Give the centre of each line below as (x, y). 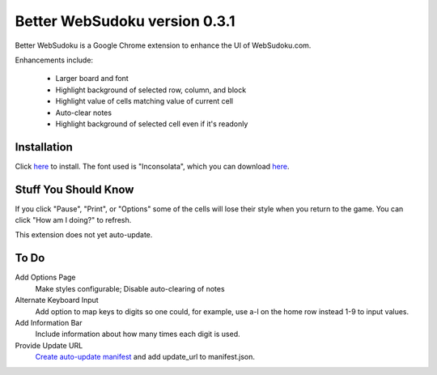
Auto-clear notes (84, 113)
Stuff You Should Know (74, 189)
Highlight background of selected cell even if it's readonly (152, 124)
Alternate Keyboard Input (57, 300)
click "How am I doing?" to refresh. (73, 220)
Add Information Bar (49, 322)
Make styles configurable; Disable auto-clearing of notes (130, 288)
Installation (44, 147)
